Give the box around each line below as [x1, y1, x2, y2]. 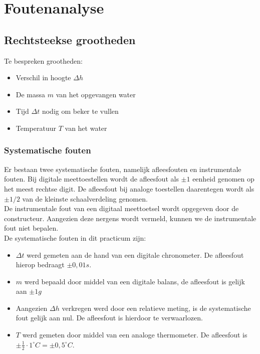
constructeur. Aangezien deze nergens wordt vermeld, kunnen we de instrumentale [4, 213, 256, 223]
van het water [65, 122, 107, 133]
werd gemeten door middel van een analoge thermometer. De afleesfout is [22, 329, 247, 340]
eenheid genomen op [192, 173, 254, 184]
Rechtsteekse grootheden [4, 32, 136, 47]
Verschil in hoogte [16, 72, 71, 83]
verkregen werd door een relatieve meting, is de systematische [62, 302, 251, 313]
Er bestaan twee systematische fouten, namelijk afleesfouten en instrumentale [4, 163, 241, 174]
